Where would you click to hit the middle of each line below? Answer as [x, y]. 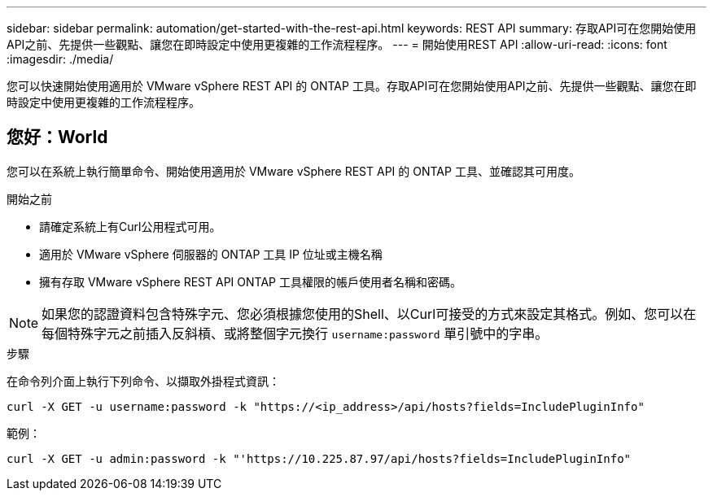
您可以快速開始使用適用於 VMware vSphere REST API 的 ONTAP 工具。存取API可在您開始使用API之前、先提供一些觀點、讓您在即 [352, 86]
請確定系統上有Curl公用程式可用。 [130, 226]
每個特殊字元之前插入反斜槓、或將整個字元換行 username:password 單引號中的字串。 [295, 333]
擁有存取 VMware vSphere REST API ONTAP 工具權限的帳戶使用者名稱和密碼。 [250, 281]
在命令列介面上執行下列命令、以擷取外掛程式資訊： [143, 381]
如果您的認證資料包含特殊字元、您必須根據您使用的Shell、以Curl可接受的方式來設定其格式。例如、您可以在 [369, 314]
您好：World [57, 137]
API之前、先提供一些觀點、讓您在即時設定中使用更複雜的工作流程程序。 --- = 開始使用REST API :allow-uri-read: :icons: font [337, 44]
